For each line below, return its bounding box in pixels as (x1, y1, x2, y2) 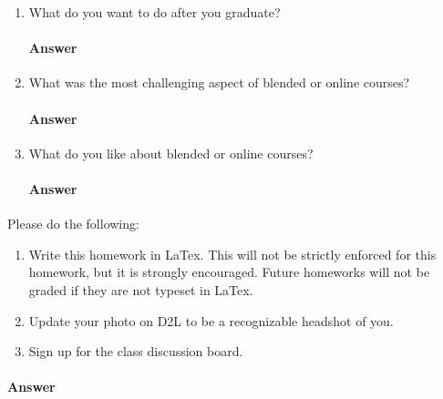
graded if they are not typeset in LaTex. (28, 280, 253, 299)
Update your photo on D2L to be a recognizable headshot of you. (28, 311, 394, 330)
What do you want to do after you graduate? (28, 3, 281, 21)
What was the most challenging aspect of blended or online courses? (28, 73, 410, 92)
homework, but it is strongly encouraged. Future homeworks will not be (28, 262, 430, 281)
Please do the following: (7, 214, 139, 233)
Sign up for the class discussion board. (28, 342, 243, 361)
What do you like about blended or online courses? (28, 143, 314, 162)
